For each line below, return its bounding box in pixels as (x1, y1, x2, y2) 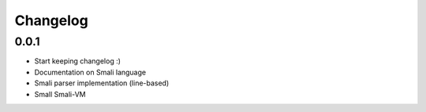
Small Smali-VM (34, 89, 86, 99)
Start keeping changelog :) (34, 56, 121, 66)
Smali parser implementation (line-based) (34, 78, 170, 88)
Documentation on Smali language (34, 67, 146, 77)
